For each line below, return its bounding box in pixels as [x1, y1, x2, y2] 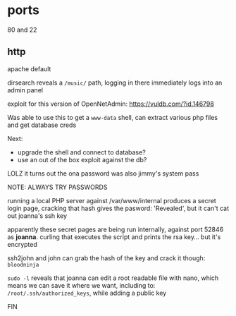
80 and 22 [7, 25, 37, 34]
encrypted [7, 240, 37, 248]
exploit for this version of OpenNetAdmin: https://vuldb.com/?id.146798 [7, 99, 215, 108]
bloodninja [7, 261, 39, 268]
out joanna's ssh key [7, 211, 68, 220]
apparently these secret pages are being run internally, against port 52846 [7, 225, 224, 233]
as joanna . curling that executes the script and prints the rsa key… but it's [7, 232, 221, 241]
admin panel [7, 85, 44, 94]
